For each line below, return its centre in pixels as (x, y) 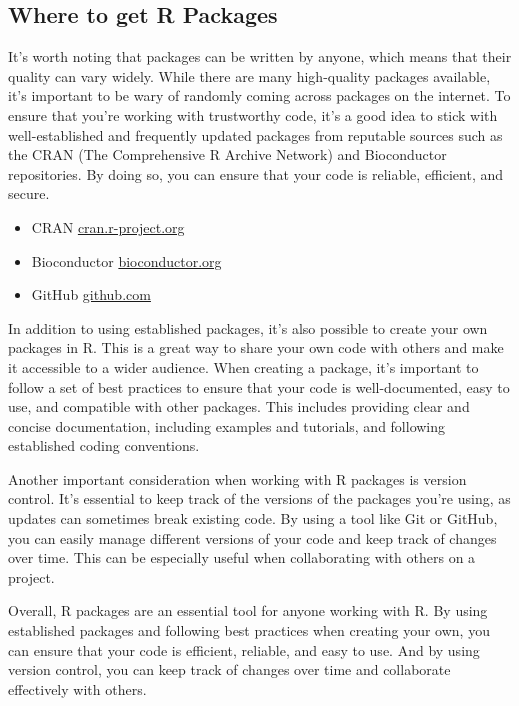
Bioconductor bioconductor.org (126, 260)
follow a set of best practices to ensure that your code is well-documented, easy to (259, 386)
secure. (29, 193)
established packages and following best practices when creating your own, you (249, 630)
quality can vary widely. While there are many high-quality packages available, (249, 75)
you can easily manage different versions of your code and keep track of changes (252, 537)
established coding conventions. (104, 445)
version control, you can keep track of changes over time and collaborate (229, 669)
